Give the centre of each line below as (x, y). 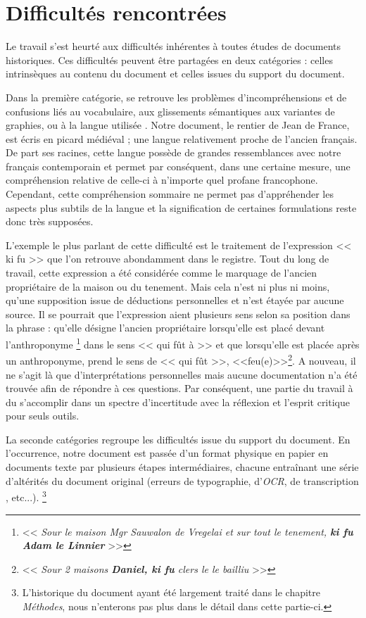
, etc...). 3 (26, 496)
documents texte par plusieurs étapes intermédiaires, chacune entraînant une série (182, 467)
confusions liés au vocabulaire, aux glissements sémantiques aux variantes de (170, 111)
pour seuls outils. (43, 416)
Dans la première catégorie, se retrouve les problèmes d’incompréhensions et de (176, 97)
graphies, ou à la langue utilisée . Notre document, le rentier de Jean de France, (178, 125)
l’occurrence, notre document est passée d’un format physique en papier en (167, 453)
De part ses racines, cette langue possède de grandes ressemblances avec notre (173, 152)
